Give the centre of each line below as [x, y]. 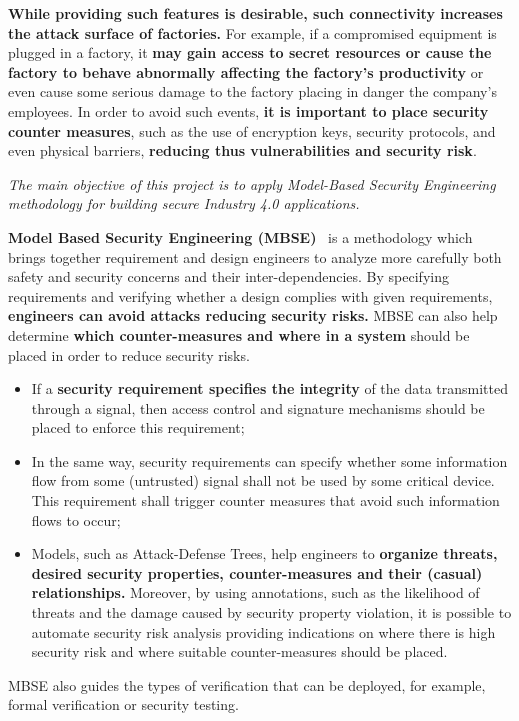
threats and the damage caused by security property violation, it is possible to [271, 612]
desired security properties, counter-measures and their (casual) [257, 572]
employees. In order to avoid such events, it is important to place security [248, 110]
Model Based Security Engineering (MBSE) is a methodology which [240, 236]
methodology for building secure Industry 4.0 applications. [184, 203]
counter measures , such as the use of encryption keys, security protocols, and [252, 130]
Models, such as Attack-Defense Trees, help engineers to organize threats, [264, 553]
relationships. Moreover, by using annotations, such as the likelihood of [255, 592]
